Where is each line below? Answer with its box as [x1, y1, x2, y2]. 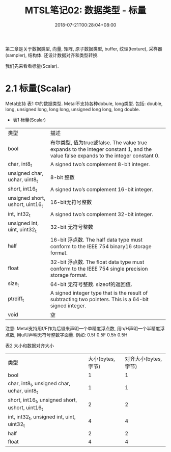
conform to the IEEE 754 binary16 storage [50, 243, 152, 250]
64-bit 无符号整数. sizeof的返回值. [50, 281, 132, 288]
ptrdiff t [8, 295, 24, 303]
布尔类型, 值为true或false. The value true [50, 139, 148, 146]
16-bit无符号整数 [50, 199, 92, 206]
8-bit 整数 [50, 174, 75, 181]
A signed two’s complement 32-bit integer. [50, 211, 154, 218]
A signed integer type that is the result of [50, 289, 148, 296]
